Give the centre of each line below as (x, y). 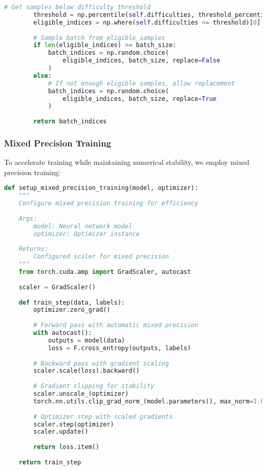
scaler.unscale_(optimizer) (81, 394)
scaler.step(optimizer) (74, 424)
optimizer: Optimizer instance (86, 234)
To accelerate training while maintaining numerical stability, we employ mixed (127, 162)
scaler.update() (61, 432)
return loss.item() (66, 447)
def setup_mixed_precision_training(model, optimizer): (101, 188)
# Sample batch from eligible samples (99, 38)
